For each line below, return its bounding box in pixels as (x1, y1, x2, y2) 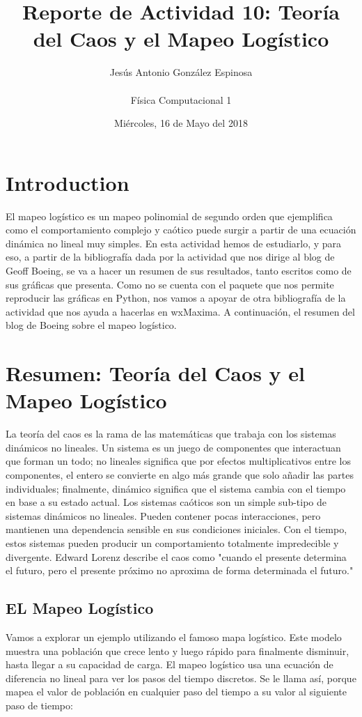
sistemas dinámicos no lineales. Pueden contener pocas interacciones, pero (6, 508, 321, 523)
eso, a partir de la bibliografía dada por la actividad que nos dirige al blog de (6, 249, 335, 264)
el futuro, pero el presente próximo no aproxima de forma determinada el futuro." (6, 563, 354, 578)
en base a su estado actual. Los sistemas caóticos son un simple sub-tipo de (6, 495, 327, 509)
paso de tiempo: (6, 697, 73, 712)
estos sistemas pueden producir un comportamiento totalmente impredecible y (6, 536, 339, 550)
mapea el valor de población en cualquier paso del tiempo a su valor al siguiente (6, 684, 347, 699)
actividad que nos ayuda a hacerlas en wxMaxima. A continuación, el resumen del (6, 304, 355, 318)
